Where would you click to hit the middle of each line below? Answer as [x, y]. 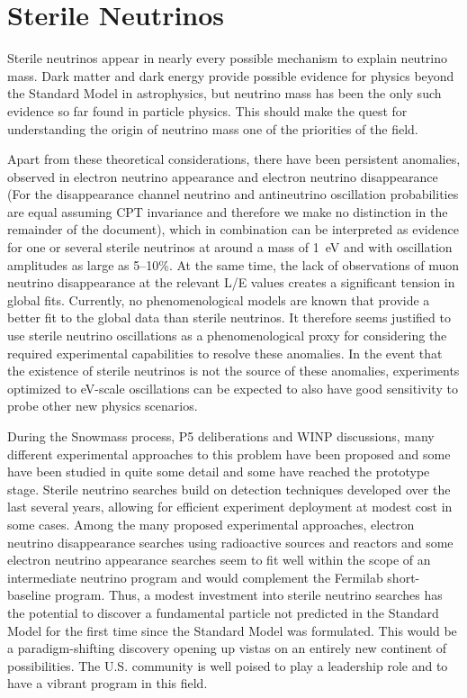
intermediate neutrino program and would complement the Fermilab [195, 577]
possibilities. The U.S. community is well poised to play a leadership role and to [228, 665]
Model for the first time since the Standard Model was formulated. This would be [232, 630]
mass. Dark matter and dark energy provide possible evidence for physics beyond [231, 75]
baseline [29, 595]
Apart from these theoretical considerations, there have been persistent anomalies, [234, 159]
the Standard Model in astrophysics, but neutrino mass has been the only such [225, 93]
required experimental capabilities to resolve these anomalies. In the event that [225, 353]
